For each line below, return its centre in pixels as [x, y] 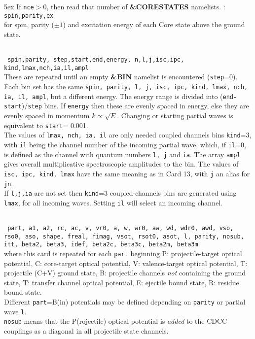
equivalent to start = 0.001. [46, 125]
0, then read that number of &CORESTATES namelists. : [134, 6]
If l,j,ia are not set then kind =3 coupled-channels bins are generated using [120, 193]
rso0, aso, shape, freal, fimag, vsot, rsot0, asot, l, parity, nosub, [124, 236]
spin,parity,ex [29, 16]
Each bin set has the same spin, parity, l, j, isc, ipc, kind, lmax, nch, [126, 86]
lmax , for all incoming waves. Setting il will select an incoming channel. [113, 202]
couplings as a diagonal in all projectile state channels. [86, 331]
